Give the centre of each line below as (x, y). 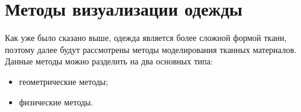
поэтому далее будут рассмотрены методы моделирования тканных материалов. (151, 49)
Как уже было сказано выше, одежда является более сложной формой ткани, (146, 38)
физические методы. (56, 101)
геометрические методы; (64, 81)
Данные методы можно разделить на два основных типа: (109, 61)
